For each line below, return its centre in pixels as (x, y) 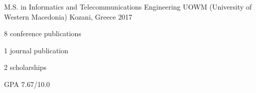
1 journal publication (36, 50)
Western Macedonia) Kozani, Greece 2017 (68, 16)
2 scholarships (25, 67)
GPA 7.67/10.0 (27, 84)
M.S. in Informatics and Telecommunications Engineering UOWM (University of (128, 7)
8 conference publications (43, 33)
